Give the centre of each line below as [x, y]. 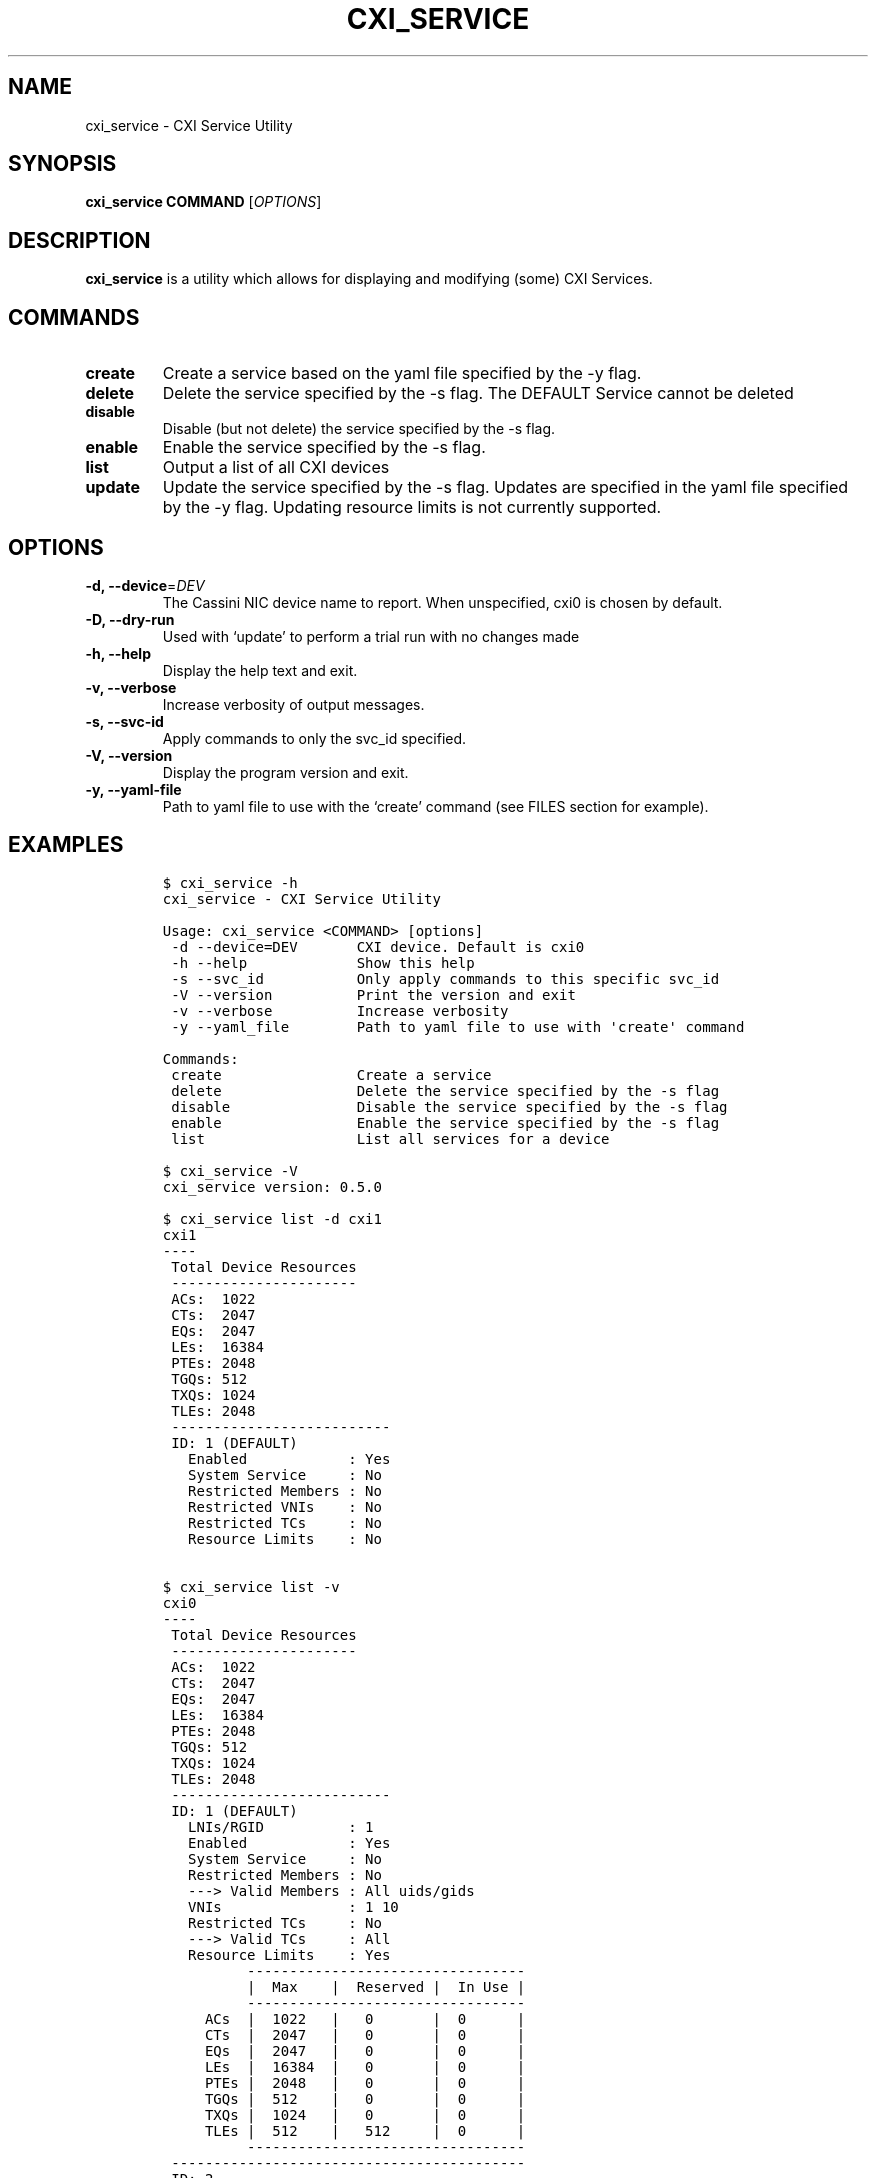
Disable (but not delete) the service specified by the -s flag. [359, 429]
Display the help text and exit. [260, 670]
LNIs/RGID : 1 [281, 1826]
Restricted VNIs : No [285, 1506]
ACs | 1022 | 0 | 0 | [365, 2018]
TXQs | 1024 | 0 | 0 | [365, 2114]
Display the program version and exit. [285, 772]
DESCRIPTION [79, 240]
